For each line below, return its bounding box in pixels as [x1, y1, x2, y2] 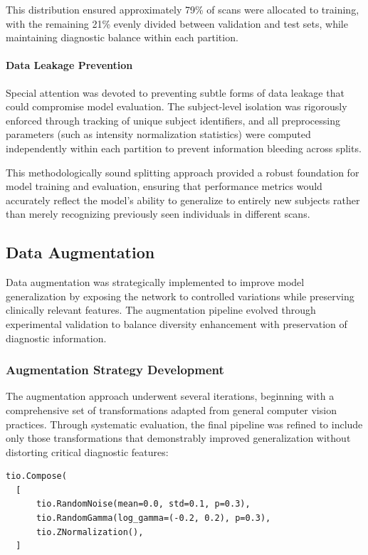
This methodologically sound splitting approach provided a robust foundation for [6, 164, 359, 179]
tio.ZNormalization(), [36, 527, 144, 537]
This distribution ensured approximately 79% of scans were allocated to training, [6, 2, 359, 16]
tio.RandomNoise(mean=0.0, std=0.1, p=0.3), [36, 499, 251, 509]
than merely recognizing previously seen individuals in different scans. [6, 206, 310, 221]
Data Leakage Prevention [6, 58, 133, 73]
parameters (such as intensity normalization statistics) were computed [6, 127, 311, 142]
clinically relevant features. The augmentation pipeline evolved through [6, 302, 316, 317]
